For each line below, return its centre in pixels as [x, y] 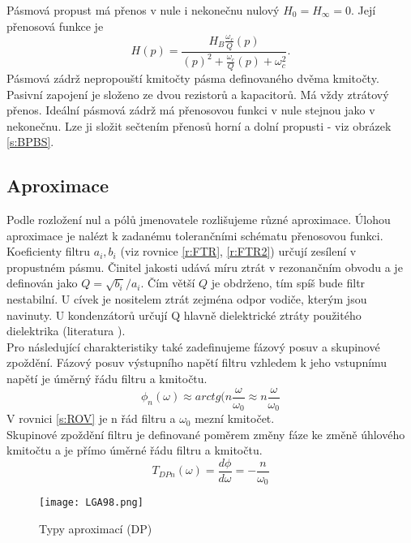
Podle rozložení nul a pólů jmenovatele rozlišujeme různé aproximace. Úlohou [199, 220]
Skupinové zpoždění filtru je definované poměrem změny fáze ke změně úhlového [206, 434]
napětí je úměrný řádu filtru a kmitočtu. [107, 379]
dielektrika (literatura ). [66, 331]
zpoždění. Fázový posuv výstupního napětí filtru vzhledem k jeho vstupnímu [197, 362]
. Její [364, 10]
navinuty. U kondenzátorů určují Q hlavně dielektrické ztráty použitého [184, 315]
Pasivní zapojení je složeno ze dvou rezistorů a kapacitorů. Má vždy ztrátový [198, 94]
